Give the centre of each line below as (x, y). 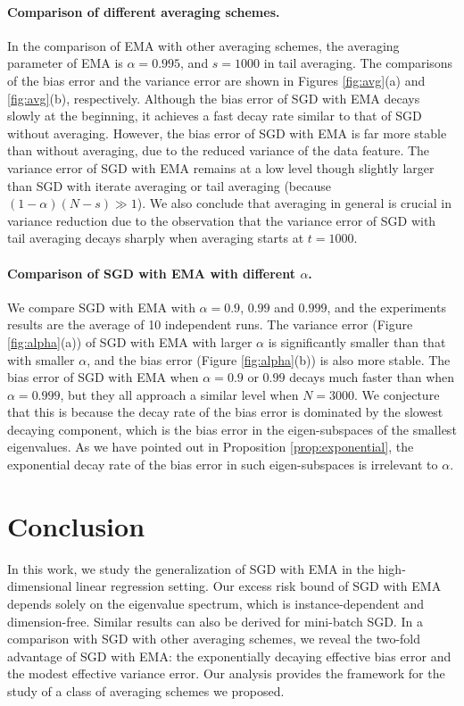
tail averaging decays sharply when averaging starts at (156, 238)
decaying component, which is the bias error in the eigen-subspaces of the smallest (232, 429)
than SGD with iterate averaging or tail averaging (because (169, 185)
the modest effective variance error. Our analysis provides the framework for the (226, 673)
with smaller (41, 359)
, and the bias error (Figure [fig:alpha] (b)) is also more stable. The (269, 359)
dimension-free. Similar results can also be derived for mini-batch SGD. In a (215, 621)
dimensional (40, 586)
